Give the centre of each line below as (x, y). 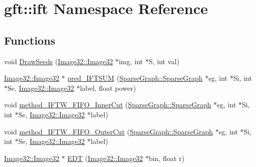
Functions (30, 40)
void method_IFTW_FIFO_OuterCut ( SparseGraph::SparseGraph (109, 131)
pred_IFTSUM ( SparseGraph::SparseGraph (135, 78)
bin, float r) (166, 158)
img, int (131, 61)
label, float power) (108, 88)
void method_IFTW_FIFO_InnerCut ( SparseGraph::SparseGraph (108, 105)
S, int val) (164, 61)
